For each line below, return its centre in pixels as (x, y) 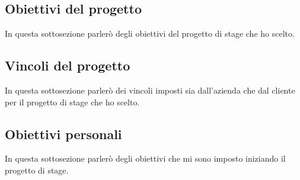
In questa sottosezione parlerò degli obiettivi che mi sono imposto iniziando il (145, 158)
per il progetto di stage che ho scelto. (72, 102)
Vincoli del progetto (68, 65)
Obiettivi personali (63, 134)
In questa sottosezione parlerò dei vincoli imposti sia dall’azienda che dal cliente (150, 90)
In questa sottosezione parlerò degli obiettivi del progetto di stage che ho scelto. (150, 33)
